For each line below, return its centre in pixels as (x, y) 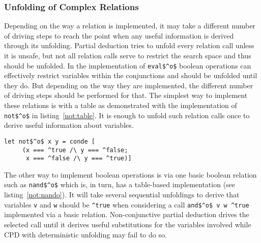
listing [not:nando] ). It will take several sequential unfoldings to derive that (122, 195)
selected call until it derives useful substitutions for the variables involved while (128, 224)
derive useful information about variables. (69, 125)
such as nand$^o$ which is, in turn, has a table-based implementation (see (120, 184)
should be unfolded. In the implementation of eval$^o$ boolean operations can (128, 65)
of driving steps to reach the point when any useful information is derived (119, 35)
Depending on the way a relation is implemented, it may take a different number (130, 26)
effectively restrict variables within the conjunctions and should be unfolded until (131, 75)
